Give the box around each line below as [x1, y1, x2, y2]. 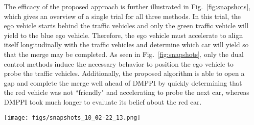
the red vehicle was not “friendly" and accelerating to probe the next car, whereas [4, 87, 250, 97]
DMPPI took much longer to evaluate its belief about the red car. [4, 96, 202, 107]
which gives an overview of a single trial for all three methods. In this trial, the [4, 11, 241, 21]
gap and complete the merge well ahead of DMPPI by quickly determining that [4, 77, 242, 88]
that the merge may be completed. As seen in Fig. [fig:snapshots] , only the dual [4, 49, 244, 59]
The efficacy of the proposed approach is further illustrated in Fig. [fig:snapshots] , [4, 1, 251, 11]
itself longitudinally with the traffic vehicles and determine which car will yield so [4, 39, 249, 50]
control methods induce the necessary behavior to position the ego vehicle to [4, 58, 234, 69]
